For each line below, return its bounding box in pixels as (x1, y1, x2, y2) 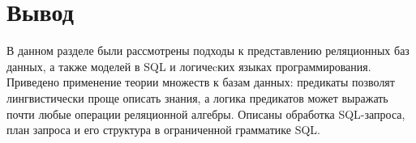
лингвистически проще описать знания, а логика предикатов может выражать (6, 89, 388, 106)
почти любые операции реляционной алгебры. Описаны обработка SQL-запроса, (6, 105, 405, 122)
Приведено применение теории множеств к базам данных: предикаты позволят (6, 74, 395, 90)
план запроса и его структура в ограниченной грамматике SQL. (6, 121, 320, 138)
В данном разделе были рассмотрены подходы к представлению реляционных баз (6, 42, 410, 59)
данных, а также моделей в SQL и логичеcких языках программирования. (6, 57, 371, 74)
